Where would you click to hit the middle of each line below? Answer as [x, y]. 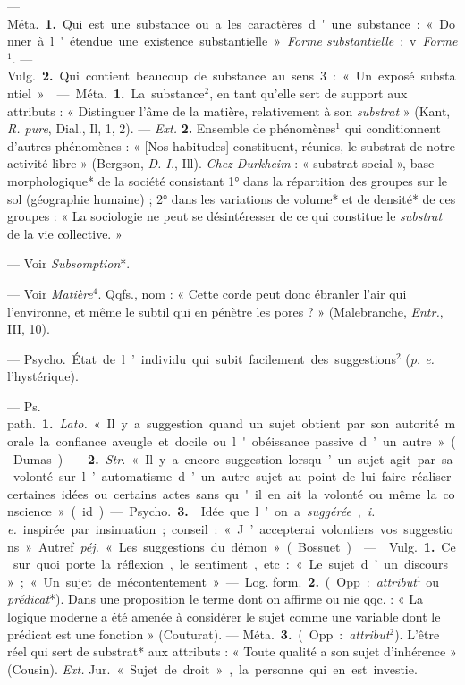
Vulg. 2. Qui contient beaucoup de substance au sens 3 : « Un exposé [211, 76]
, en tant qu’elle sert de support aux [309, 93]
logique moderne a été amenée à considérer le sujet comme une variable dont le [224, 616]
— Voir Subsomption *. [69, 263]
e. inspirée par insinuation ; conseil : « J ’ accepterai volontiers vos [203, 529]
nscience [30, 511]
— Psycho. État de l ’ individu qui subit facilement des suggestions [202, 358]
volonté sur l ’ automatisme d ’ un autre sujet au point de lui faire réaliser [232, 476]
